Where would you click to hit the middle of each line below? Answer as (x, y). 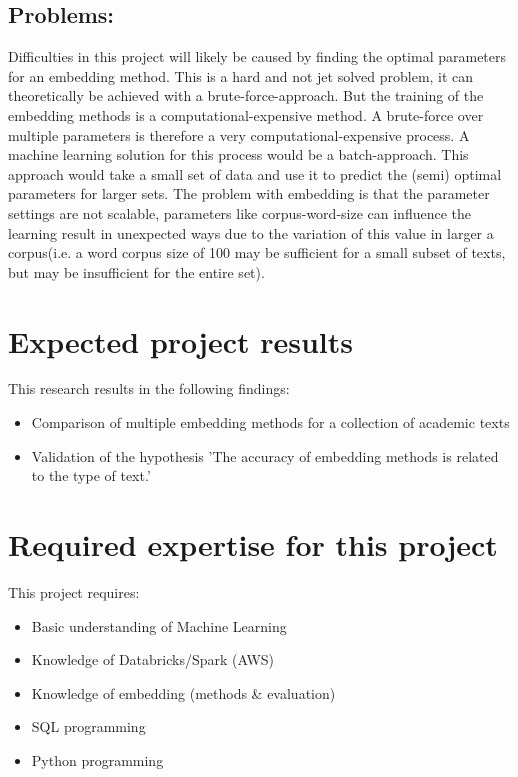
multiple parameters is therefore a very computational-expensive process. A (239, 134)
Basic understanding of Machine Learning (159, 625)
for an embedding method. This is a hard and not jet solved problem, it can (241, 75)
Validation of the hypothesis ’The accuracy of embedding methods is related (265, 455)
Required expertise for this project (253, 544)
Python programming (97, 759)
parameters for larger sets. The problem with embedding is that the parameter (249, 193)
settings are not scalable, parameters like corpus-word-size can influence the (239, 212)
